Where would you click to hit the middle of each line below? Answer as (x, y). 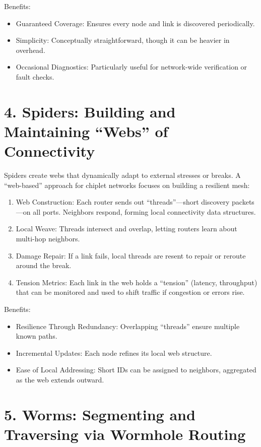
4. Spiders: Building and (90, 111)
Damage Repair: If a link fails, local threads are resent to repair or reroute (131, 255)
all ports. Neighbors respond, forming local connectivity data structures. (144, 211)
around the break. (44, 265)
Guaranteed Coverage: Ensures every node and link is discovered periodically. (135, 23)
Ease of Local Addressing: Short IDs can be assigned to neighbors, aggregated (136, 370)
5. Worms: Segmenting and (100, 414)
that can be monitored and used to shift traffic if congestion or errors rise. (130, 292)
